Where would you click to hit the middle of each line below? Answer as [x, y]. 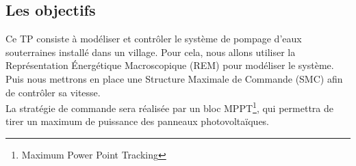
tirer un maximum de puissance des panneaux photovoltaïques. [138, 121]
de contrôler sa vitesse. [53, 92]
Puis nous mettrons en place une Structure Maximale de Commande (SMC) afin [174, 78]
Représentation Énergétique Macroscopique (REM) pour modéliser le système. [170, 65]
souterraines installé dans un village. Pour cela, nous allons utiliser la [151, 52]
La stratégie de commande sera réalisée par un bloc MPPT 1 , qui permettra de [169, 107]
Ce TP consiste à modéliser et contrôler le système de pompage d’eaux [154, 39]
